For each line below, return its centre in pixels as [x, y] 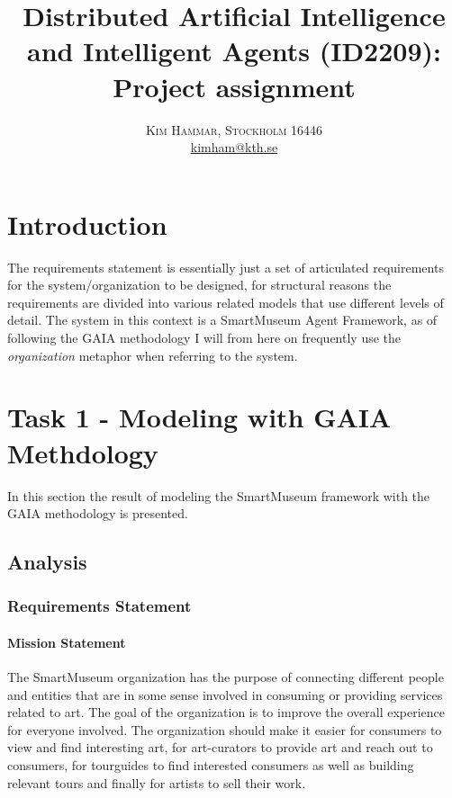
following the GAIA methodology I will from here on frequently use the [204, 337]
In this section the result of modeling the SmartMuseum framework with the [219, 495]
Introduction [87, 224]
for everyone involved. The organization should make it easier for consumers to [225, 729]
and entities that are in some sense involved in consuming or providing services [225, 694]
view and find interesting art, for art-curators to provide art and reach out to [220, 747]
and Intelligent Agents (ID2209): [234, 51]
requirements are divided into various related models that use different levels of [226, 302]
